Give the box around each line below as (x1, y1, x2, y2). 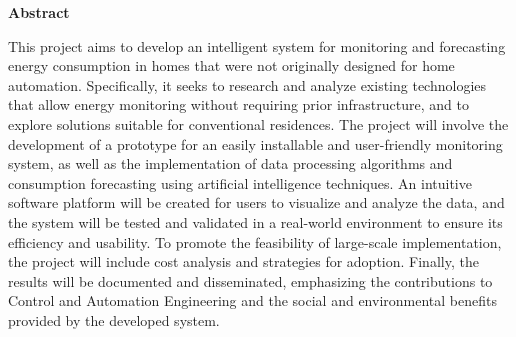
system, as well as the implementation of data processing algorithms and (8, 153, 453, 174)
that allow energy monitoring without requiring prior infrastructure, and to (8, 94, 469, 115)
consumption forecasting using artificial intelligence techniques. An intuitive (8, 172, 472, 193)
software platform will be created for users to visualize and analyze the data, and (8, 192, 505, 213)
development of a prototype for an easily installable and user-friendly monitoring (8, 133, 503, 154)
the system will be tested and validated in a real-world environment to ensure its (8, 211, 503, 232)
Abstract (8, 2, 70, 22)
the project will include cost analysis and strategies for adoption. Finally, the (8, 251, 479, 272)
